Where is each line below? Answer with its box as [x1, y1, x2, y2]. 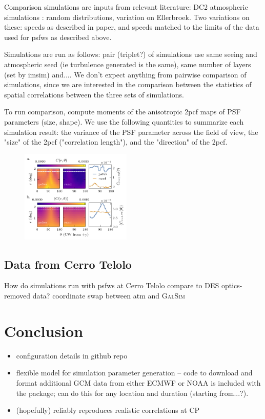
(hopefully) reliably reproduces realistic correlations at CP [16, 405, 200, 415]
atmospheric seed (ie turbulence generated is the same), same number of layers [4, 58, 251, 69]
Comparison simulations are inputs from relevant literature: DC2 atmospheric [4, 2, 248, 12]
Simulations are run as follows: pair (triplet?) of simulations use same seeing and [4, 49, 257, 59]
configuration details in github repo [16, 350, 128, 361]
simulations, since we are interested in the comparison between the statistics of [4, 79, 252, 90]
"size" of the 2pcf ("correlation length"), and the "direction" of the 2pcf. [4, 136, 228, 147]
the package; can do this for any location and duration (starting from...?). [16, 387, 249, 398]
